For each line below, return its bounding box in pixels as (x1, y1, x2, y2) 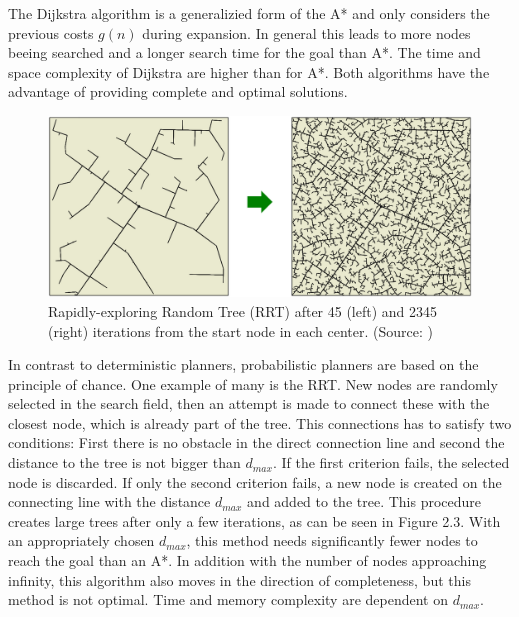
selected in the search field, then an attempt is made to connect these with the (8, 393, 490, 414)
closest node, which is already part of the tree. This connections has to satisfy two (8, 412, 512, 433)
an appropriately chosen (8, 530, 155, 551)
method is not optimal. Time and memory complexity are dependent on (8, 589, 448, 610)
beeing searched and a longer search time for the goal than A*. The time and (8, 42, 481, 63)
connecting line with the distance (8, 491, 211, 512)
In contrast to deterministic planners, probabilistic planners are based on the (8, 354, 479, 375)
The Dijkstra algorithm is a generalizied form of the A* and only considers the (8, 3, 490, 23)
